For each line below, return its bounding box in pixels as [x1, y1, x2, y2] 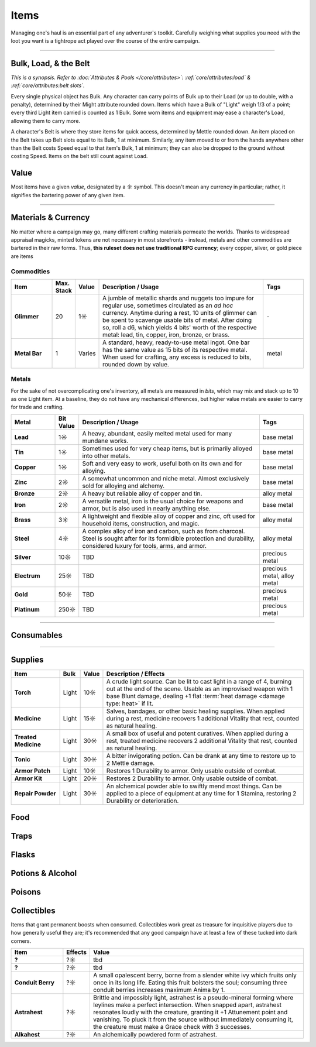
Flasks [11, 849, 35, 860]
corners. [11, 937, 32, 945]
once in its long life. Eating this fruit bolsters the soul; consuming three [93, 979, 287, 987]
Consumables [11, 630, 63, 640]
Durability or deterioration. [106, 797, 179, 805]
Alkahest [14, 1031, 40, 1039]
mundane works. [82, 437, 129, 445]
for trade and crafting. [11, 404, 64, 411]
